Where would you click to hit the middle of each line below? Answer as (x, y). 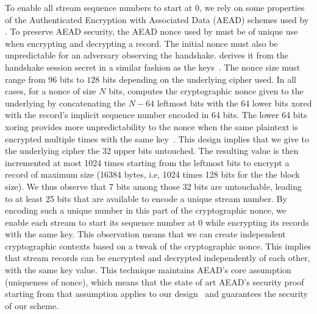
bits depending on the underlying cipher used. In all (199, 79)
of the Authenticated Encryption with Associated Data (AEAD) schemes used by (157, 19)
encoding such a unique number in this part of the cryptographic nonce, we (146, 210)
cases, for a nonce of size (51, 91)
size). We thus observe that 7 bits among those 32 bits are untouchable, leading (154, 186)
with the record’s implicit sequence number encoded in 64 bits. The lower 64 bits (156, 115)
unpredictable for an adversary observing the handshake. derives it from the (147, 55)
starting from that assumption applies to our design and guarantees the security (156, 294)
